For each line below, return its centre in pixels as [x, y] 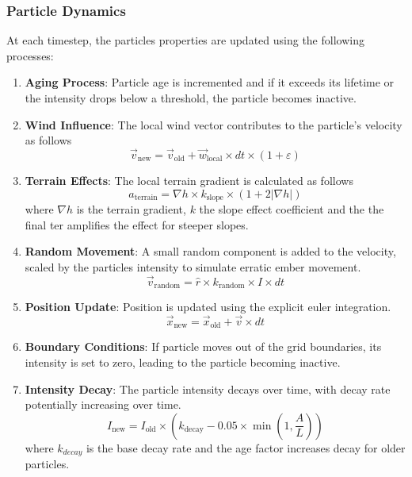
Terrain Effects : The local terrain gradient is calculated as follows [189, 180]
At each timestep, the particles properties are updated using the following [185, 40]
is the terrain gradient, [131, 209]
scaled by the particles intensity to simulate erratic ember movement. [193, 266]
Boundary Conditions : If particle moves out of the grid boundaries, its [203, 346]
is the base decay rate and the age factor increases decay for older [246, 447]
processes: [30, 55]
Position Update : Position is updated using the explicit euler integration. [208, 307]
